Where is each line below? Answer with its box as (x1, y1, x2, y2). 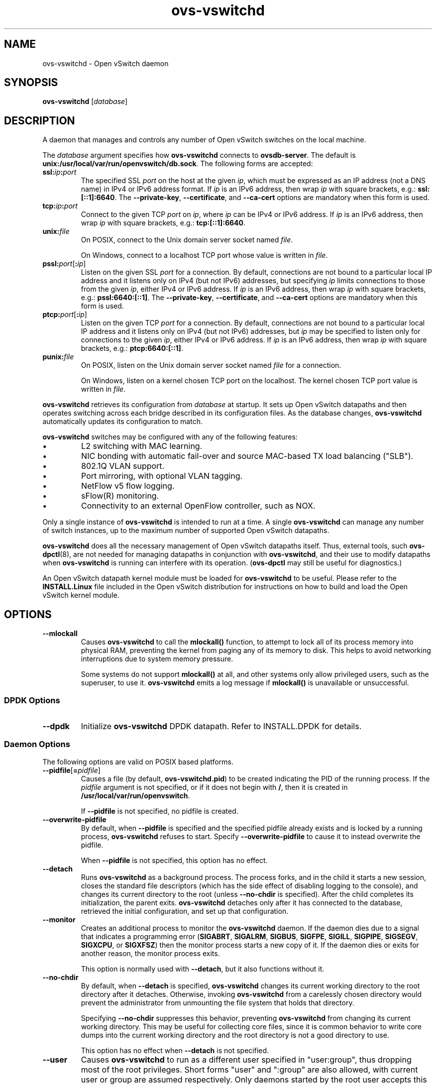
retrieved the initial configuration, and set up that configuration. (81, 906, 289, 915)
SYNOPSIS (4, 76, 58, 89)
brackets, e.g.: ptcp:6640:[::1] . (81, 344, 183, 353)
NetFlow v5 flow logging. (81, 481, 175, 491)
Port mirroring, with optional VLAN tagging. (81, 471, 243, 481)
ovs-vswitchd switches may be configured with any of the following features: (42, 433, 298, 441)
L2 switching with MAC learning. (81, 441, 203, 451)
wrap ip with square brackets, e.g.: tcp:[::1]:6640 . (81, 218, 246, 227)
